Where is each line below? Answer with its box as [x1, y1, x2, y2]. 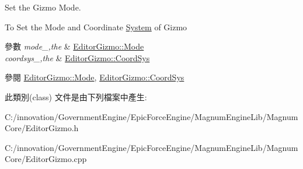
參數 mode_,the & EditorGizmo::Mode [5, 40, 144, 52]
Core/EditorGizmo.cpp [5, 153, 87, 165]
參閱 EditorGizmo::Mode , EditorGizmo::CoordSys [5, 71, 184, 83]
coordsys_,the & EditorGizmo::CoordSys [5, 51, 150, 64]
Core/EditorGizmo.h [5, 122, 79, 134]
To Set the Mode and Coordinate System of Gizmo [5, 20, 187, 33]
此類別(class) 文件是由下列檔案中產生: [5, 90, 147, 103]
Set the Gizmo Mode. [5, 1, 81, 13]
